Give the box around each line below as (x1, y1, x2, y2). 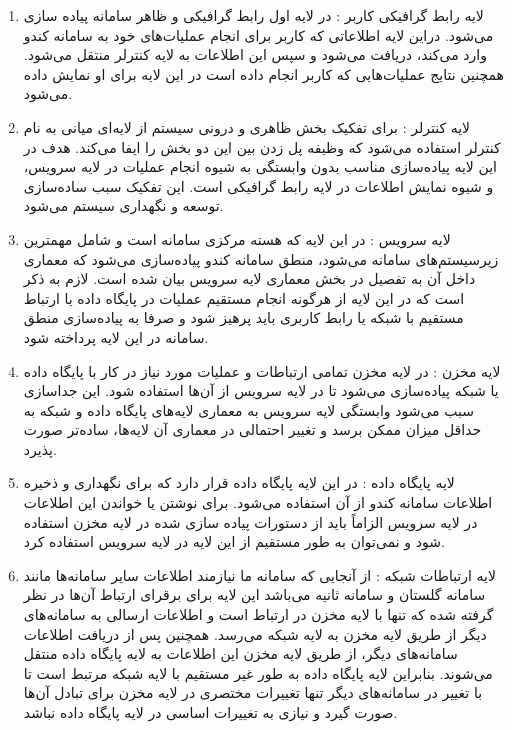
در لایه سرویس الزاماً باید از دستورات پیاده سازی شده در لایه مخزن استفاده (23, 511, 478, 532)
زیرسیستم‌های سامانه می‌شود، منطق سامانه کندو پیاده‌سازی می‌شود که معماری (23, 248, 499, 269)
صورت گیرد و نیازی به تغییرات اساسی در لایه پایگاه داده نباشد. (23, 702, 398, 722)
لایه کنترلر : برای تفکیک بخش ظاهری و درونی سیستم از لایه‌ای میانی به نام (23, 116, 471, 137)
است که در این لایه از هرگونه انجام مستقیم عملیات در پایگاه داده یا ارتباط (23, 287, 465, 308)
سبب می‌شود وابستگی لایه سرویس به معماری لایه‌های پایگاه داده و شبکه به (23, 399, 474, 420)
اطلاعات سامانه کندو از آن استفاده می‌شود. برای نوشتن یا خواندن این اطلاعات (23, 492, 493, 513)
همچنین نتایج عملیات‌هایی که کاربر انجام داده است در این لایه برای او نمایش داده (23, 63, 504, 84)
